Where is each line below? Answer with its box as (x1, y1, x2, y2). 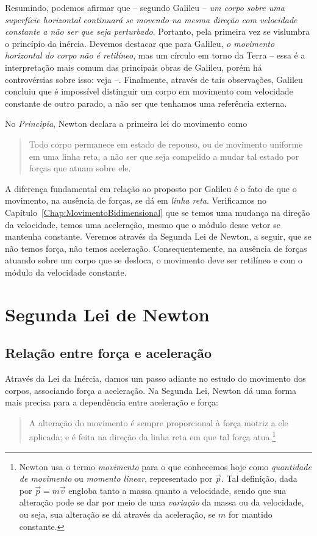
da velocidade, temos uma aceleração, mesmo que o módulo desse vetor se (5, 218, 280, 230)
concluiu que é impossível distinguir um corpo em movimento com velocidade (5, 85, 293, 98)
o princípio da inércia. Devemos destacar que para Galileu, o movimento (5, 37, 275, 49)
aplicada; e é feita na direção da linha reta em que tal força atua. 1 (29, 429, 276, 443)
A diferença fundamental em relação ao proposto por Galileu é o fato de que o (5, 182, 297, 195)
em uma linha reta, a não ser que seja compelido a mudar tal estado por (29, 149, 299, 162)
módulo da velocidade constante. (5, 265, 127, 278)
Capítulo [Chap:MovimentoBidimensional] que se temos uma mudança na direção (5, 205, 310, 218)
